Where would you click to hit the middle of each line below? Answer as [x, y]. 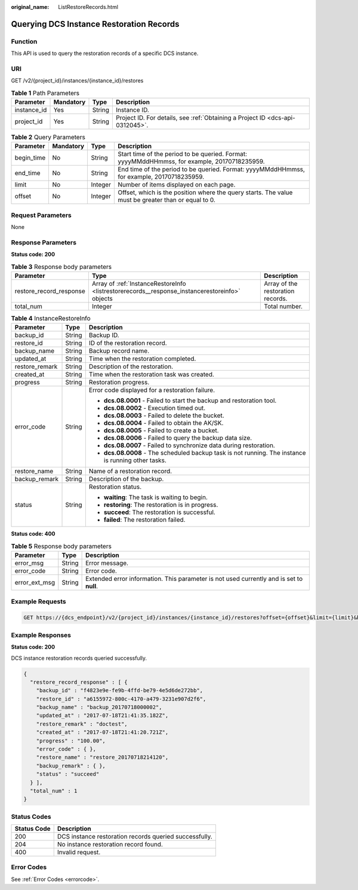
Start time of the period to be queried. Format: [182, 154]
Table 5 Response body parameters [61, 546]
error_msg [29, 563]
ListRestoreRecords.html [88, 7]
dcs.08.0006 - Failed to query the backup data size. [178, 438]
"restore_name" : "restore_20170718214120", [102, 757]
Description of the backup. [126, 479]
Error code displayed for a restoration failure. [152, 390]
